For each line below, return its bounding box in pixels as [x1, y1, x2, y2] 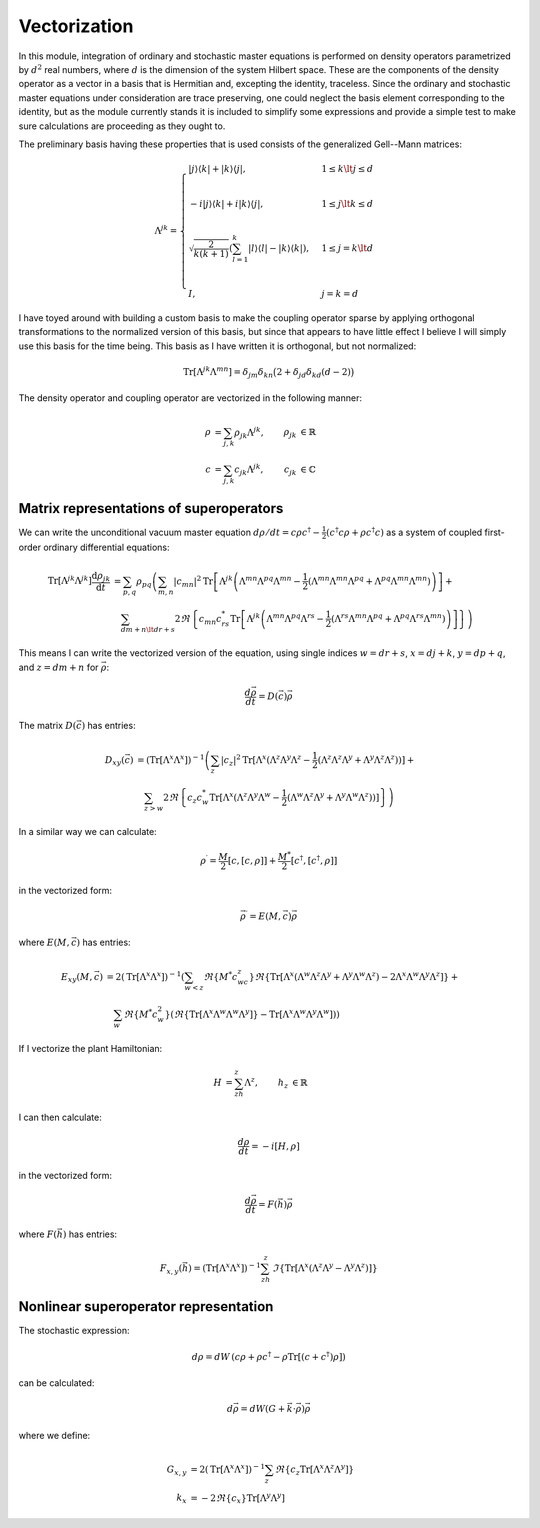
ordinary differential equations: [43, 541, 170, 553]
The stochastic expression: [18, 1325, 130, 1337]
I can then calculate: [18, 1111, 102, 1124]
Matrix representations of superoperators [18, 500, 284, 517]
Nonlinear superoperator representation [18, 1298, 274, 1315]
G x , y [166, 1463, 187, 1477]
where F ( [18, 1228, 58, 1240]
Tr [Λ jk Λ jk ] [47, 574, 92, 587]
